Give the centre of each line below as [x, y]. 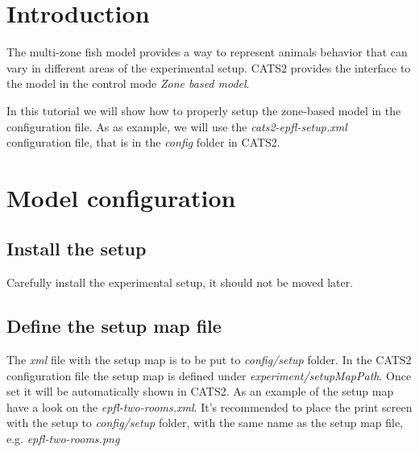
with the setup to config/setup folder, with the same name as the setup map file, [205, 423]
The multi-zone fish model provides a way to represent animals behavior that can [207, 52]
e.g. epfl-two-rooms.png [63, 439]
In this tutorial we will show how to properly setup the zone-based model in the [204, 110]
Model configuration [121, 197]
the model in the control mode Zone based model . [128, 83]
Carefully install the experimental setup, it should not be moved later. [180, 282]
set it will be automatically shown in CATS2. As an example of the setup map [200, 391]
